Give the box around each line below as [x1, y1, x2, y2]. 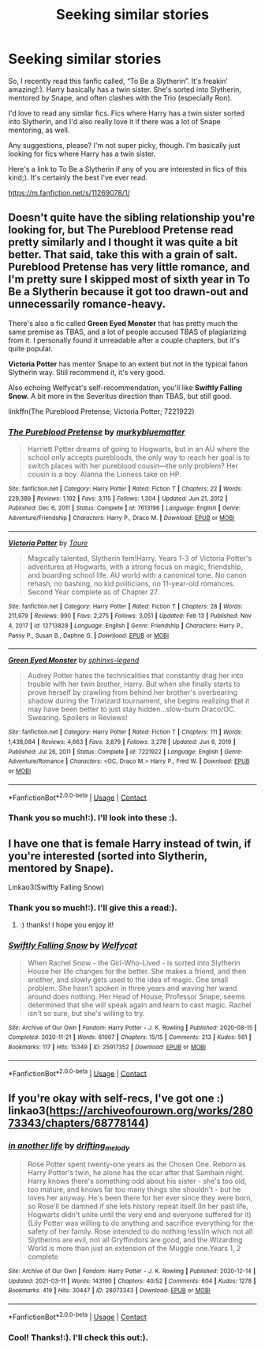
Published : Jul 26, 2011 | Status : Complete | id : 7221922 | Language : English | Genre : [8, 748, 243, 756]
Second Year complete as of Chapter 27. [27, 587, 159, 597]
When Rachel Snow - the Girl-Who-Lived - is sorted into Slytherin [27, 958, 241, 967]
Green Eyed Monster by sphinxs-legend [8, 655, 140, 666]
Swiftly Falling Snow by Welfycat [8, 940, 138, 951]
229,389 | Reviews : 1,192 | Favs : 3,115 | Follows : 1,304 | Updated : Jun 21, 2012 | [8, 495, 228, 502]
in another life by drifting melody [8, 1140, 130, 1152]
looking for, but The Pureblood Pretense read [8, 223, 234, 237]
